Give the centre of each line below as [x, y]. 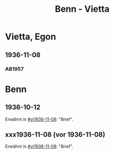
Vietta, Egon [31, 37]
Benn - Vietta [82, 9]
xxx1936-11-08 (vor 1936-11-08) [55, 135]
